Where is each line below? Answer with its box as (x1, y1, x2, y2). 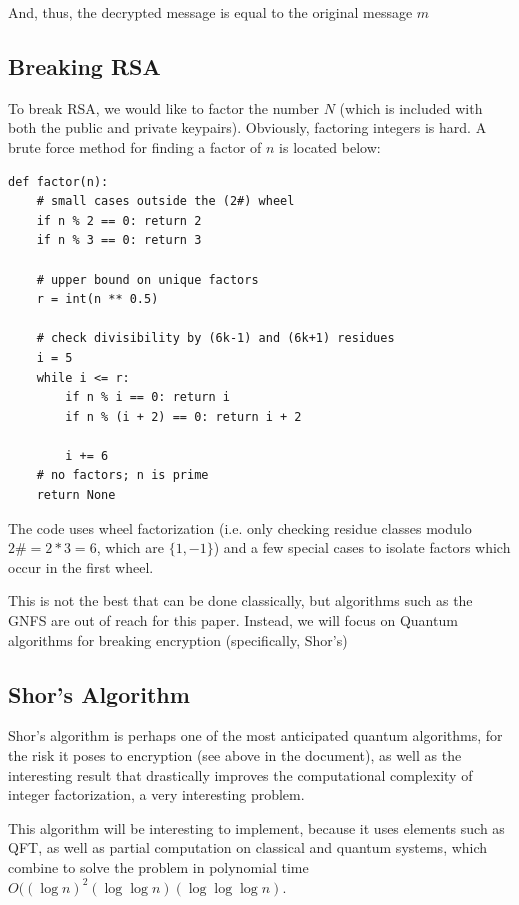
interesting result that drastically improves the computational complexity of (8, 764, 473, 785)
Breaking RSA (8, 50, 161, 81)
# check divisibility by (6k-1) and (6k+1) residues (36, 331, 395, 346)
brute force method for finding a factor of (8, 136, 262, 157)
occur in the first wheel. (8, 556, 154, 577)
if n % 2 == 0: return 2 (36, 213, 202, 228)
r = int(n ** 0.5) (36, 292, 159, 307)
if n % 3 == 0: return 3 (36, 233, 202, 248)
